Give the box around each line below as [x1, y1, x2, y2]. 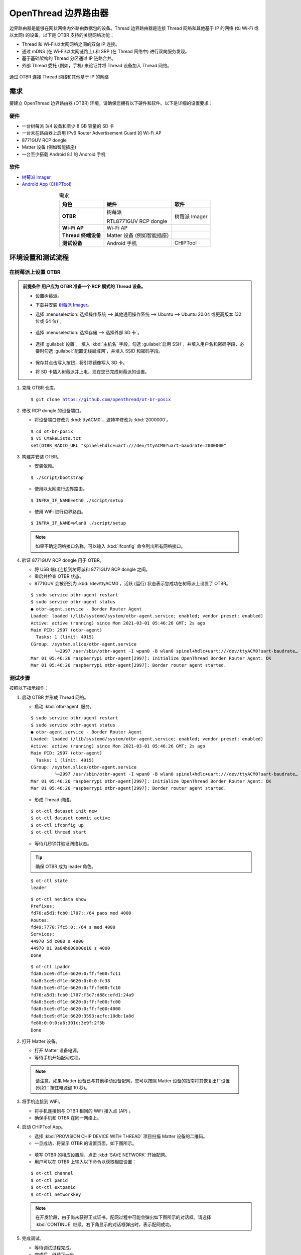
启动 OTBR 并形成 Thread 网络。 [22, 694, 89, 700]
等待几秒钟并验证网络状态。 [34, 840, 92, 846]
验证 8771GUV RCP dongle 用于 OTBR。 [22, 557, 104, 563]
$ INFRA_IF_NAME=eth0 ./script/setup [31, 497, 124, 503]
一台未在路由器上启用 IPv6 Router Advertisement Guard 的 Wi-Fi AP [22, 130, 162, 136]
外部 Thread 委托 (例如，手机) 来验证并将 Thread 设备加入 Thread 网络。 [22, 62, 172, 68]
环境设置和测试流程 [9, 254, 69, 262]
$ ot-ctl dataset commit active [31, 815, 110, 821]
